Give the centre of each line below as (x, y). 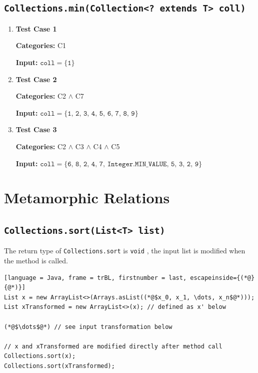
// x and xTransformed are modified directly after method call (113, 346)
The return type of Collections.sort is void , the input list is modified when (125, 251)
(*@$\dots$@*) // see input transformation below (88, 327)
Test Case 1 (36, 28)
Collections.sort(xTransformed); (59, 366)
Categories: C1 (41, 45)
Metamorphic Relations (87, 198)
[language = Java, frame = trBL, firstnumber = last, (95, 278)
